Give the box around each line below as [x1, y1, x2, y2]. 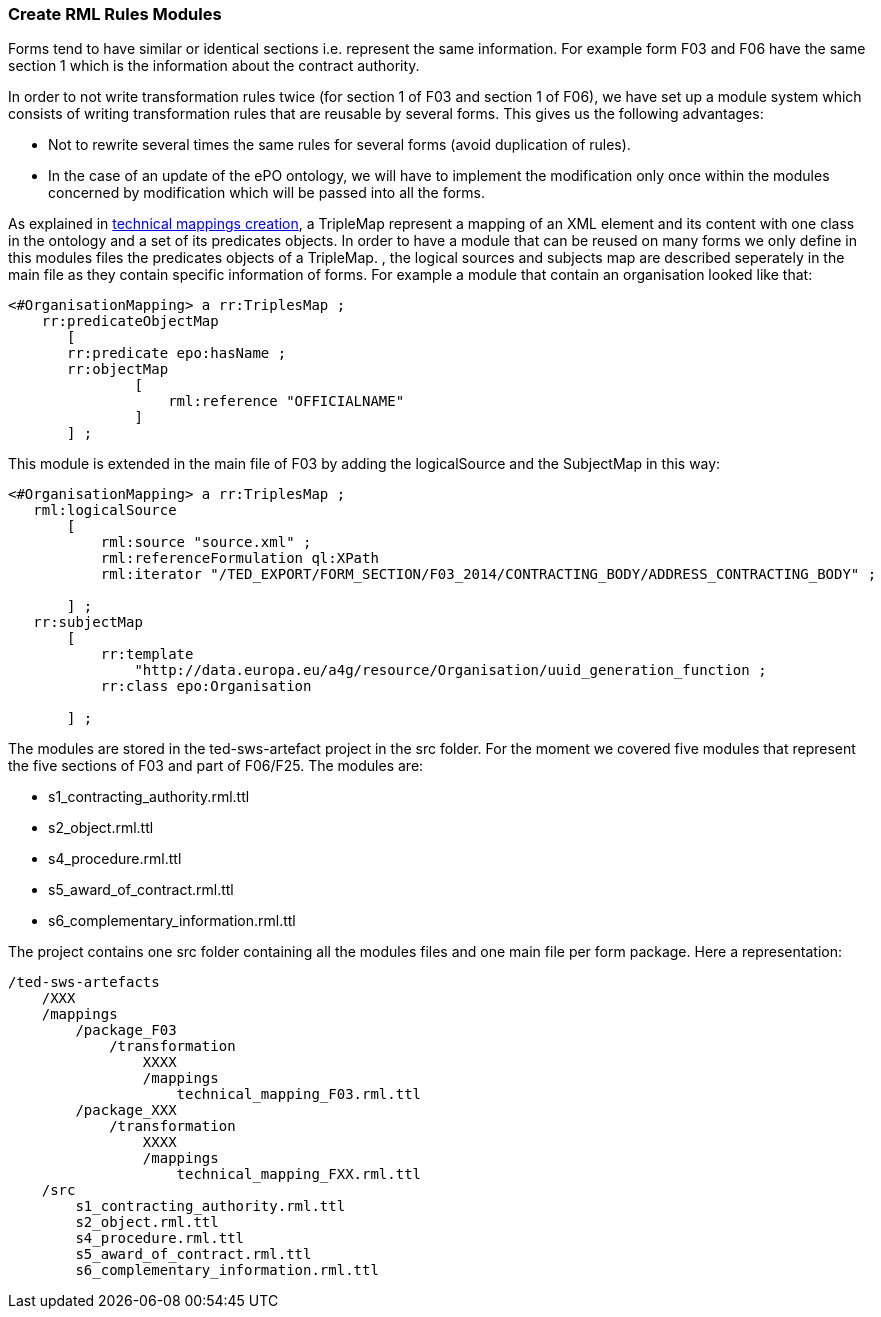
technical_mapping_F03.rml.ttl [176, 1086, 422, 1103]
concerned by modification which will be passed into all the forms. [48, 184, 486, 202]
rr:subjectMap [33, 614, 143, 631]
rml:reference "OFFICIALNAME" [168, 393, 405, 410]
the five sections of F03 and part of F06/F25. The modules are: [8, 757, 424, 775]
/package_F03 [75, 1022, 177, 1039]
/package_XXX [75, 1102, 177, 1119]
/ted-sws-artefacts [8, 974, 160, 991]
